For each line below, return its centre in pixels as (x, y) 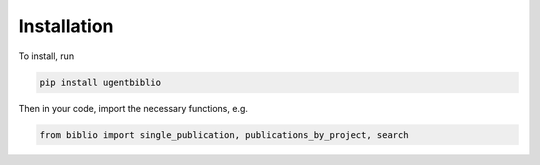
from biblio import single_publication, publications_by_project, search (224, 134)
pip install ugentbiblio (100, 82)
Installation (66, 26)
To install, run (46, 56)
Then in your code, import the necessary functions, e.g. (133, 108)
